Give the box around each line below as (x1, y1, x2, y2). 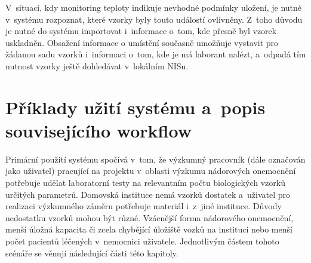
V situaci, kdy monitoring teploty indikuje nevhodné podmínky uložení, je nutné (5, 1, 302, 13)
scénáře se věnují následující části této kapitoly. (5, 246, 178, 259)
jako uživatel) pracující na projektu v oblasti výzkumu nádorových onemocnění (5, 164, 296, 177)
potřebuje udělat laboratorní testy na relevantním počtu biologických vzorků (5, 176, 285, 189)
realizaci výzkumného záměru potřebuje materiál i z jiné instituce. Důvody (5, 200, 282, 212)
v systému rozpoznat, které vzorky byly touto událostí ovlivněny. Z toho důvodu (5, 13, 303, 25)
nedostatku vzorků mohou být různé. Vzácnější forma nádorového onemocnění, (5, 211, 294, 224)
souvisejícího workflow (5, 118, 192, 142)
